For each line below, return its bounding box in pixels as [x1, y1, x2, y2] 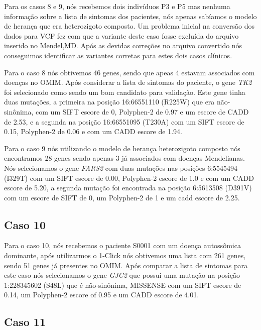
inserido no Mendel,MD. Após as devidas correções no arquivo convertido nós [4, 40, 242, 51]
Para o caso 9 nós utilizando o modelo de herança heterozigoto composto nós [4, 143, 240, 153]
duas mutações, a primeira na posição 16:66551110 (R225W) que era [4, 96, 215, 107]
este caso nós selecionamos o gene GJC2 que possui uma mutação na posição [4, 270, 240, 280]
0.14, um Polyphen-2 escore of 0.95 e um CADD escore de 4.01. [4, 289, 199, 300]
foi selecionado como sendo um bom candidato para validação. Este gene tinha [4, 86, 245, 97]
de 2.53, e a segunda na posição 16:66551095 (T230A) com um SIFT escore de [4, 116, 244, 127]
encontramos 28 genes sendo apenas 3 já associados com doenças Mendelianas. [4, 153, 245, 163]
